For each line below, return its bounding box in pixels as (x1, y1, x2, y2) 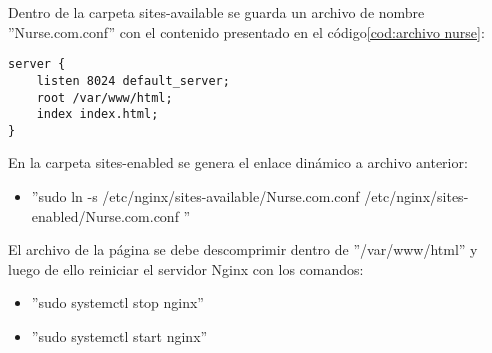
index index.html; (36, 107, 159, 122)
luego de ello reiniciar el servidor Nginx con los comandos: (8, 258, 364, 279)
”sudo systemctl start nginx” (31, 326, 208, 347)
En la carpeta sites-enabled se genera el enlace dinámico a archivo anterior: (8, 152, 468, 173)
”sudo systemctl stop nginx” (31, 292, 204, 313)
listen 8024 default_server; (36, 73, 230, 88)
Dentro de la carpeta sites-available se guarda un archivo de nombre (8, 2, 425, 22)
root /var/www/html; (36, 90, 173, 105)
